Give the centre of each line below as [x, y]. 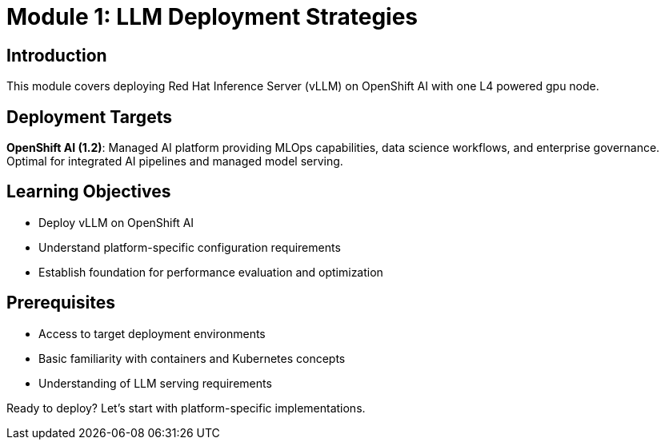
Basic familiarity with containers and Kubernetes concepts [192, 358]
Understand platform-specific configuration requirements [190, 247]
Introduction [57, 55]
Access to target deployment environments [152, 333]
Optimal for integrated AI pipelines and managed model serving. [175, 161]
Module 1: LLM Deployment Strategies [212, 17]
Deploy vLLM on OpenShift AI [116, 222]
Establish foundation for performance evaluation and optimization [211, 272]
